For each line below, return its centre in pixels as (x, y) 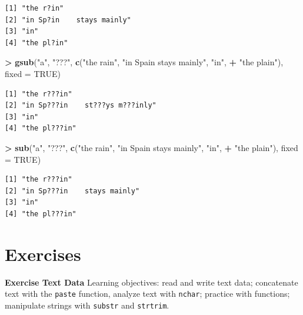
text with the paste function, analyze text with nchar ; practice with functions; (147, 294)
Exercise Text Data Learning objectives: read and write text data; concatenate (151, 282)
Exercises (43, 254)
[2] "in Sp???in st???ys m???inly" (81, 105)
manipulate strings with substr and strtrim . (87, 305)
